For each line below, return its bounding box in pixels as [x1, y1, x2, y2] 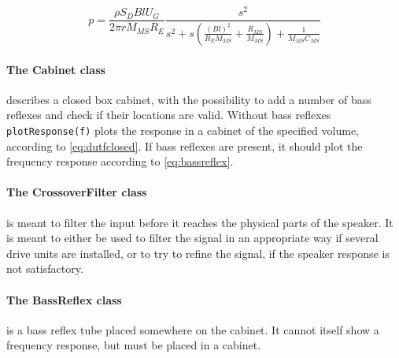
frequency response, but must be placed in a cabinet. [6, 337, 261, 353]
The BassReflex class [6, 291, 122, 308]
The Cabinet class [6, 61, 105, 77]
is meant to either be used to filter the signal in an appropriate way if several [6, 229, 379, 246]
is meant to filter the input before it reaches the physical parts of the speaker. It [6, 214, 393, 230]
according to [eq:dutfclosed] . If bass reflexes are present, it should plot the [6, 137, 363, 154]
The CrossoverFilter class [6, 184, 147, 200]
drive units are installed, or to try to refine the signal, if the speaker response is [6, 244, 390, 261]
